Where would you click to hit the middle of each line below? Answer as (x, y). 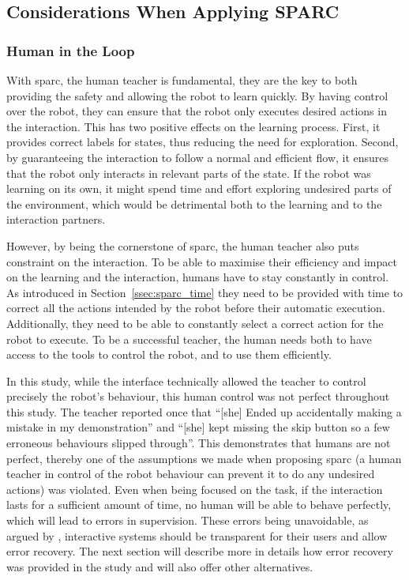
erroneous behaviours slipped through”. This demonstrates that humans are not (199, 443)
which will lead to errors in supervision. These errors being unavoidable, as (188, 520)
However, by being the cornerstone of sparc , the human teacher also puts (183, 245)
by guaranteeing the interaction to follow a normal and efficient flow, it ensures (198, 157)
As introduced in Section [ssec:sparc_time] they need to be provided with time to (205, 292)
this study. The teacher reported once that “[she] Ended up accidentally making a (204, 411)
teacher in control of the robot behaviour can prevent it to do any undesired (191, 474)
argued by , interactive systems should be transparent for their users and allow (197, 535)
